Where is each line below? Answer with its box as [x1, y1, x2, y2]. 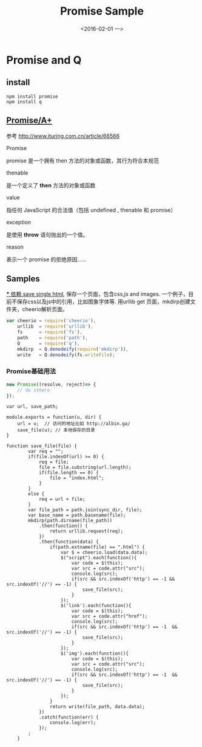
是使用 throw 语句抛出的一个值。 [6, 231, 89, 238]
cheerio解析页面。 [22, 306, 68, 313]
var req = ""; [28, 449, 64, 455]
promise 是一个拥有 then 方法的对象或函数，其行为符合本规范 [6, 157, 160, 164]
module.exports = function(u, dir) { [6, 415, 102, 421]
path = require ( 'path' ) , [17, 335, 88, 341]
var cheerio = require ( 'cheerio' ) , [6, 318, 96, 324]
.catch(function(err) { [38, 714, 99, 721]
